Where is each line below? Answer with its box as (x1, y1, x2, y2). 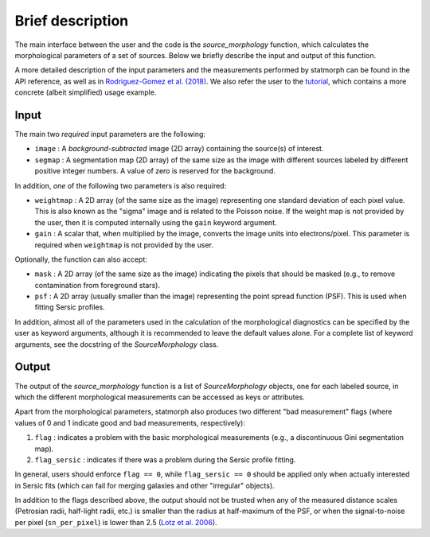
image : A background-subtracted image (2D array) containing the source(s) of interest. (34, 144, 324, 154)
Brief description (14, 12, 129, 29)
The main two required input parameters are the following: (14, 130, 206, 139)
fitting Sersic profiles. (34, 302, 105, 312)
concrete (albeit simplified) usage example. (14, 88, 157, 97)
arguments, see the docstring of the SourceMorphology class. (14, 339, 219, 349)
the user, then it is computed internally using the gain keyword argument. (34, 217, 278, 227)
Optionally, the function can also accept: (14, 255, 147, 264)
